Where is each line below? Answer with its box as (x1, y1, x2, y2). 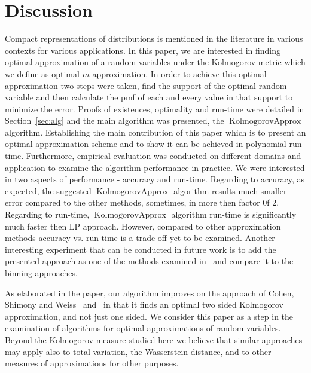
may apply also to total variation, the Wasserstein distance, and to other (5, 345, 272, 357)
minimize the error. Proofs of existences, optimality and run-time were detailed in (5, 102, 304, 115)
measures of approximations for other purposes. (5, 357, 179, 369)
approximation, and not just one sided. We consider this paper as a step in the (5, 310, 294, 322)
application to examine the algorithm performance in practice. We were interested (5, 161, 305, 173)
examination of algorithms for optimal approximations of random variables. (5, 322, 281, 334)
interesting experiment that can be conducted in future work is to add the (5, 243, 276, 255)
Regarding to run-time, (5, 208, 90, 221)
